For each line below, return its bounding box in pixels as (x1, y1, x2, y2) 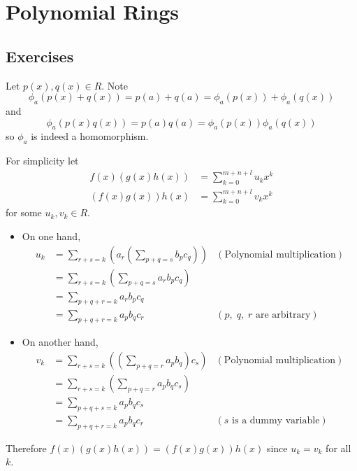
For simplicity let (6, 153, 79, 168)
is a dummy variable (232, 415, 320, 426)
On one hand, (22, 229, 81, 243)
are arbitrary (255, 309, 311, 320)
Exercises (6, 45, 74, 66)
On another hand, (22, 335, 99, 349)
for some (6, 205, 42, 220)
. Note (101, 78, 129, 92)
